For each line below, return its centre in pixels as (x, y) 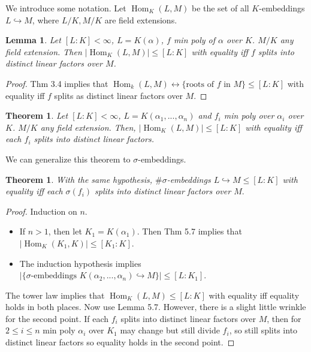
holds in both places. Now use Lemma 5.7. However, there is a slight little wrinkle (156, 307)
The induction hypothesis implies (80, 263)
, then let (65, 231)
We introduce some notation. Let (66, 8)
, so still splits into (263, 330)
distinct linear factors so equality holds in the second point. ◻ (120, 342)
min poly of (194, 40)
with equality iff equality (254, 295)
